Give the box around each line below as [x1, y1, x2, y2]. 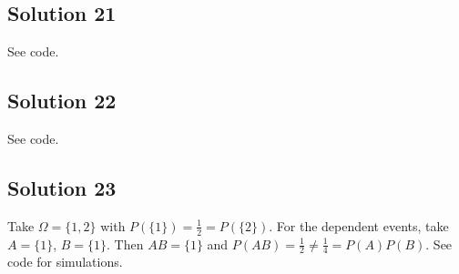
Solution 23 [7, 173, 117, 201]
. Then [107, 234, 144, 253]
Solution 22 [7, 86, 117, 115]
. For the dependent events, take [269, 216, 449, 235]
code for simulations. [7, 252, 123, 271]
